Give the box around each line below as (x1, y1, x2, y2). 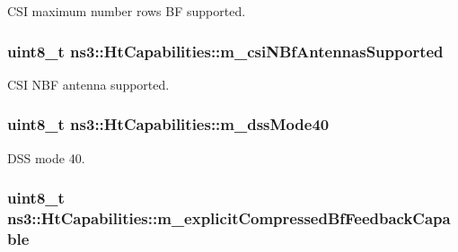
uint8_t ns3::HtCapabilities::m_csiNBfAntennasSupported (7, 39, 444, 62)
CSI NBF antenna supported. (7, 74, 170, 93)
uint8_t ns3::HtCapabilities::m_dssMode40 (7, 113, 330, 135)
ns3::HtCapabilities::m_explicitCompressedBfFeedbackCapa (7, 207, 451, 230)
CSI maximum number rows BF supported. (7, 2, 246, 20)
